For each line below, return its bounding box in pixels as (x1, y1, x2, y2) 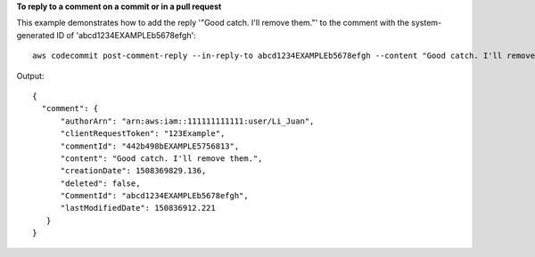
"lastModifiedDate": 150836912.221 (60, 203, 216, 213)
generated (16, 29, 55, 40)
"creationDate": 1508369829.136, (60, 165, 207, 176)
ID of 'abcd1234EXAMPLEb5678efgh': (56, 29, 196, 40)
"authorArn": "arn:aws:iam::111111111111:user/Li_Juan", (60, 116, 315, 126)
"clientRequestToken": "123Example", (60, 129, 226, 139)
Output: (16, 70, 45, 81)
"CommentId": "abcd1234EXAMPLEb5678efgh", (60, 191, 249, 201)
